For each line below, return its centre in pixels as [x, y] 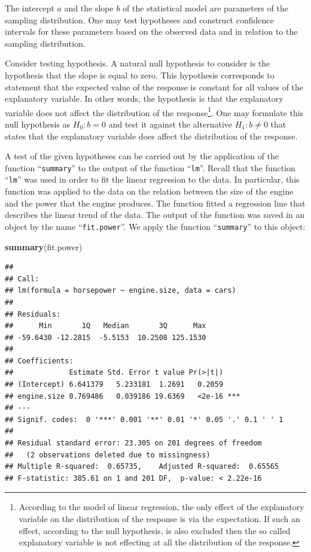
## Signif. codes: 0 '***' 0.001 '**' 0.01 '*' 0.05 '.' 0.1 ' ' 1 [144, 419]
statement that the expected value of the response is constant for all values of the [154, 87]
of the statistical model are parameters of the [205, 8]
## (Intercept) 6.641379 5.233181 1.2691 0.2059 [114, 385]
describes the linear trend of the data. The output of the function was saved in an [155, 215]
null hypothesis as [38, 124]
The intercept [30, 8]
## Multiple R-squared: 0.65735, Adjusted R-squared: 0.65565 [142, 467]
